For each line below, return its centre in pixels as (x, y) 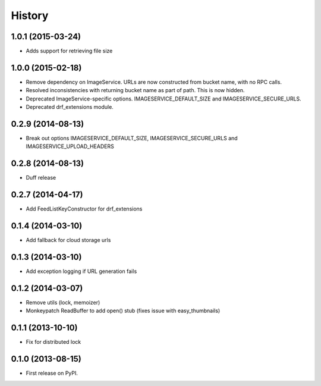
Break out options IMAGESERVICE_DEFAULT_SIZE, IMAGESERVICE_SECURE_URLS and (132, 138)
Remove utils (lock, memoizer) (63, 302)
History (30, 15)
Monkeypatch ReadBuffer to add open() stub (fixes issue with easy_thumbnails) (123, 311)
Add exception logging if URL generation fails (81, 271)
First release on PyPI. (52, 373)
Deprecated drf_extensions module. (70, 107)
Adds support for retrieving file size (69, 51)
